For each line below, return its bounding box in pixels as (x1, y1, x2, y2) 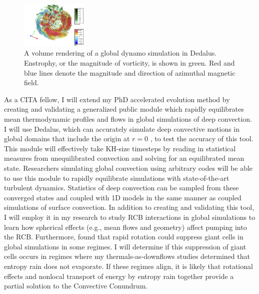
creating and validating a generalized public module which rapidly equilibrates (4, 104, 244, 114)
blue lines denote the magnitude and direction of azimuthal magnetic (24, 67, 235, 78)
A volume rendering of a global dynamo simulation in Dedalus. (24, 48, 217, 58)
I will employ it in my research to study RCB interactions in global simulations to (4, 211, 255, 222)
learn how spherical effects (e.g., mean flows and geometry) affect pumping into (4, 221, 247, 232)
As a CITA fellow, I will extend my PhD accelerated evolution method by (4, 94, 230, 104)
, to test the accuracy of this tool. (150, 133, 253, 144)
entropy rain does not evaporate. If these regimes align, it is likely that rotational (4, 260, 253, 271)
